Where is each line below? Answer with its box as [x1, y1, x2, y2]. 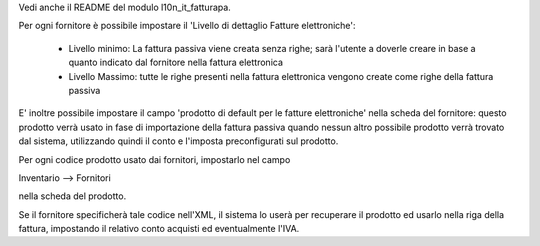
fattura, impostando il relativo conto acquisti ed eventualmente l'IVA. [18, 223, 300, 235]
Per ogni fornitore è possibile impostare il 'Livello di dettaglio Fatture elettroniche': [18, 20, 356, 32]
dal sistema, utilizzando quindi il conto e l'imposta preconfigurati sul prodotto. [18, 135, 339, 147]
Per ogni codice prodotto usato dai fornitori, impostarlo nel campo [18, 153, 291, 165]
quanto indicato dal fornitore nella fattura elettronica [68, 56, 284, 69]
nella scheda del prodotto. [18, 190, 127, 202]
